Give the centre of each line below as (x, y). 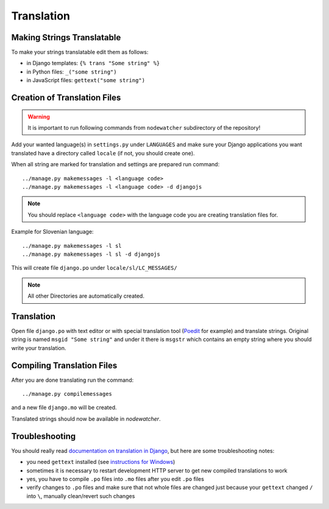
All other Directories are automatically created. (86, 296)
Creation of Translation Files (66, 98)
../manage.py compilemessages (67, 394)
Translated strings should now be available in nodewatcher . (86, 419)
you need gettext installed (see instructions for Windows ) (101, 462)
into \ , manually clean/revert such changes (81, 496)
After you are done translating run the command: (73, 380)
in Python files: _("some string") (72, 72)
